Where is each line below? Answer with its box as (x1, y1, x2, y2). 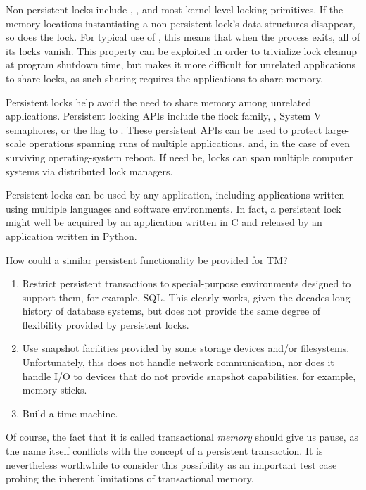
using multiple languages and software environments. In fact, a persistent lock (6, 201, 341, 215)
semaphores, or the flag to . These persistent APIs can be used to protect (6, 122, 322, 137)
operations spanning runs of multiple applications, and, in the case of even (29, 136, 351, 151)
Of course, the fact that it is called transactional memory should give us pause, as (6, 429, 358, 444)
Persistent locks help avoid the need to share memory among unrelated (6, 94, 312, 109)
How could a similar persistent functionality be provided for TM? (6, 252, 288, 267)
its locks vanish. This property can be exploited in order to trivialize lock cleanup (6, 43, 358, 58)
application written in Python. (6, 228, 137, 243)
